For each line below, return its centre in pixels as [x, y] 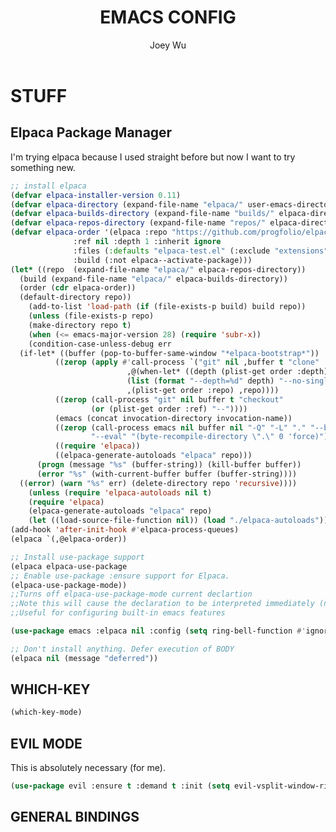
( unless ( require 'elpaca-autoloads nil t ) [120, 492]
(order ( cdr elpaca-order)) [78, 288]
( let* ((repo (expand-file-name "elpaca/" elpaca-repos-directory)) [158, 269]
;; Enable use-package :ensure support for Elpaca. [120, 576]
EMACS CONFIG [168, 17]
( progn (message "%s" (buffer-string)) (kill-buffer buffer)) [169, 465]
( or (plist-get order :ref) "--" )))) [169, 409]
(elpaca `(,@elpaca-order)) [69, 539]
